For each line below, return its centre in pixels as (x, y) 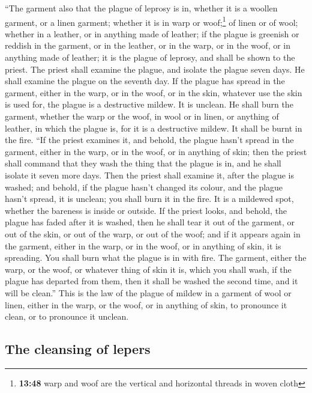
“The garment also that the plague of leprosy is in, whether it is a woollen (141, 8)
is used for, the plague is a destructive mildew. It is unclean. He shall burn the (149, 104)
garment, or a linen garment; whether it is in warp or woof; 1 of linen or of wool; (151, 21)
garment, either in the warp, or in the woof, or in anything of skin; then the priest (156, 151)
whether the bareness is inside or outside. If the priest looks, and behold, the (146, 210)
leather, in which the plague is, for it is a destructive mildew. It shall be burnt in (154, 128)
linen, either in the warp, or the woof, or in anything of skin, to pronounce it (146, 304)
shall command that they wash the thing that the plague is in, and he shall (143, 163)
